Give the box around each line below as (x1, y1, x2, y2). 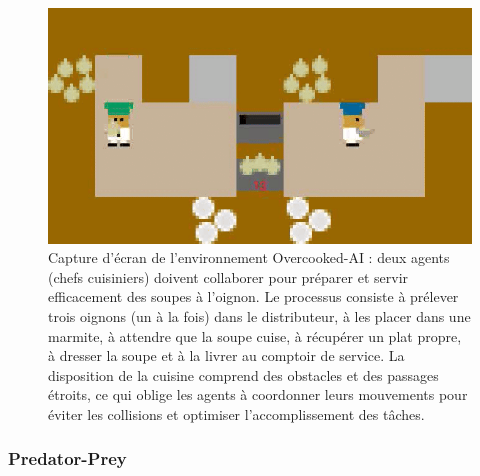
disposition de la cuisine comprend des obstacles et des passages (48, 364, 439, 385)
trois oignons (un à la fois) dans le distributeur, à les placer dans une (48, 305, 471, 326)
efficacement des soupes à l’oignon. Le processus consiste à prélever (48, 286, 459, 307)
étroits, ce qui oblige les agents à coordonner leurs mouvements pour (48, 384, 468, 405)
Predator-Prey (8, 446, 127, 471)
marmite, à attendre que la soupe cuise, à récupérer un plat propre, (48, 325, 462, 346)
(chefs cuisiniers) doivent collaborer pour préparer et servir (48, 266, 409, 287)
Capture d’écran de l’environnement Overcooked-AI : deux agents (48, 247, 450, 268)
